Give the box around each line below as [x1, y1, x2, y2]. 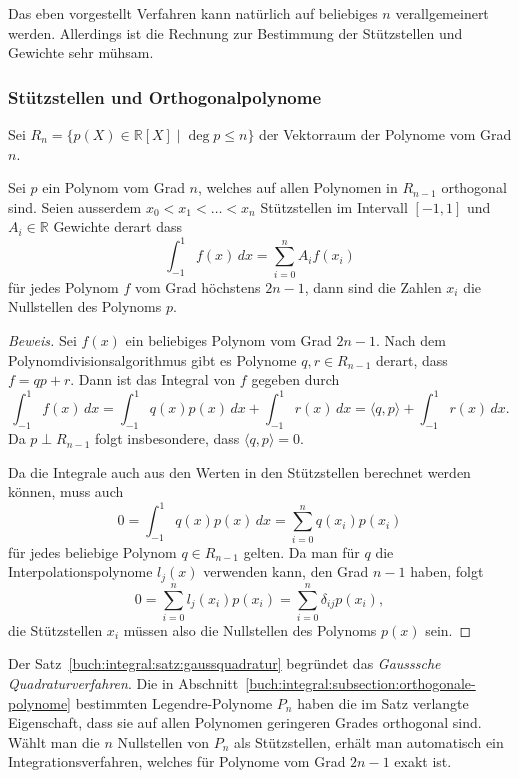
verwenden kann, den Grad [203, 561, 369, 582]
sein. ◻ [425, 619, 472, 640]
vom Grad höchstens [134, 276, 261, 297]
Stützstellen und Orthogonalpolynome [8, 84, 322, 109]
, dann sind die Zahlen [304, 276, 442, 297]
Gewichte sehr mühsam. [8, 42, 154, 63]
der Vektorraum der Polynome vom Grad [259, 124, 512, 144]
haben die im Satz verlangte [297, 692, 469, 713]
